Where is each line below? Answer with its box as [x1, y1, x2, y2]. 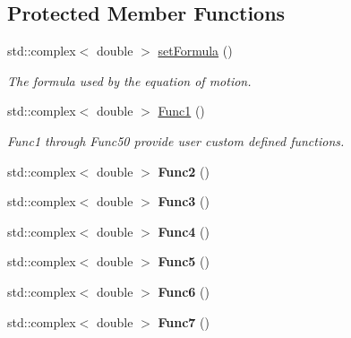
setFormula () [158, 41, 233, 60]
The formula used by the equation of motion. [7, 71, 252, 90]
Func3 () [158, 192, 210, 211]
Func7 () [158, 312, 210, 331]
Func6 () [158, 282, 210, 300]
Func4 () [158, 221, 210, 240]
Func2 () [158, 161, 210, 180]
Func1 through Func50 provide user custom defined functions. [7, 131, 345, 150]
